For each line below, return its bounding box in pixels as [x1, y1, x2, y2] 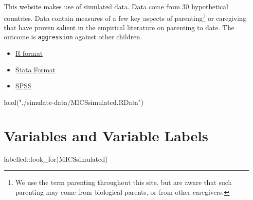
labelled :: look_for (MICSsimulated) [4, 153, 108, 164]
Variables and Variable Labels [4, 125, 209, 145]
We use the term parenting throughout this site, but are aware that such [15, 177, 232, 187]
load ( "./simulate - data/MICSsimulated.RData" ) [4, 97, 144, 107]
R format [15, 48, 43, 58]
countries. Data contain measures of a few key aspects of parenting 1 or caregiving [4, 11, 247, 23]
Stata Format [15, 64, 55, 74]
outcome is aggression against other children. [4, 32, 142, 42]
